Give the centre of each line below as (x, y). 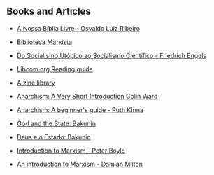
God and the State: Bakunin (56, 123)
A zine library (36, 83)
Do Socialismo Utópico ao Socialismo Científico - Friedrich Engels (112, 55)
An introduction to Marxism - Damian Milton (79, 164)
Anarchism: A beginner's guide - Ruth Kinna (80, 110)
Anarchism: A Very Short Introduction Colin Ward (87, 96)
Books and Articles (49, 12)
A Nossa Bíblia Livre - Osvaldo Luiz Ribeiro (78, 28)
